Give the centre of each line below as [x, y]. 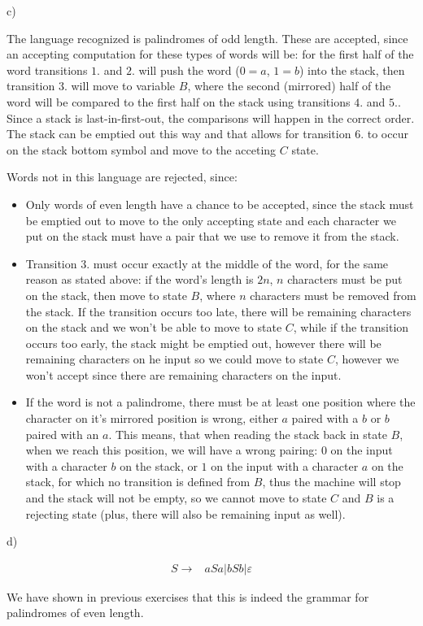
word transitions [47, 70]
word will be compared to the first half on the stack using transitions [179, 101]
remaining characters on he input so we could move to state [174, 359]
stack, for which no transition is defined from [138, 482]
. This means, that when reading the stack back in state [248, 434]
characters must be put [345, 279]
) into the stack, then [352, 70]
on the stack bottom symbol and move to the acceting [142, 149]
